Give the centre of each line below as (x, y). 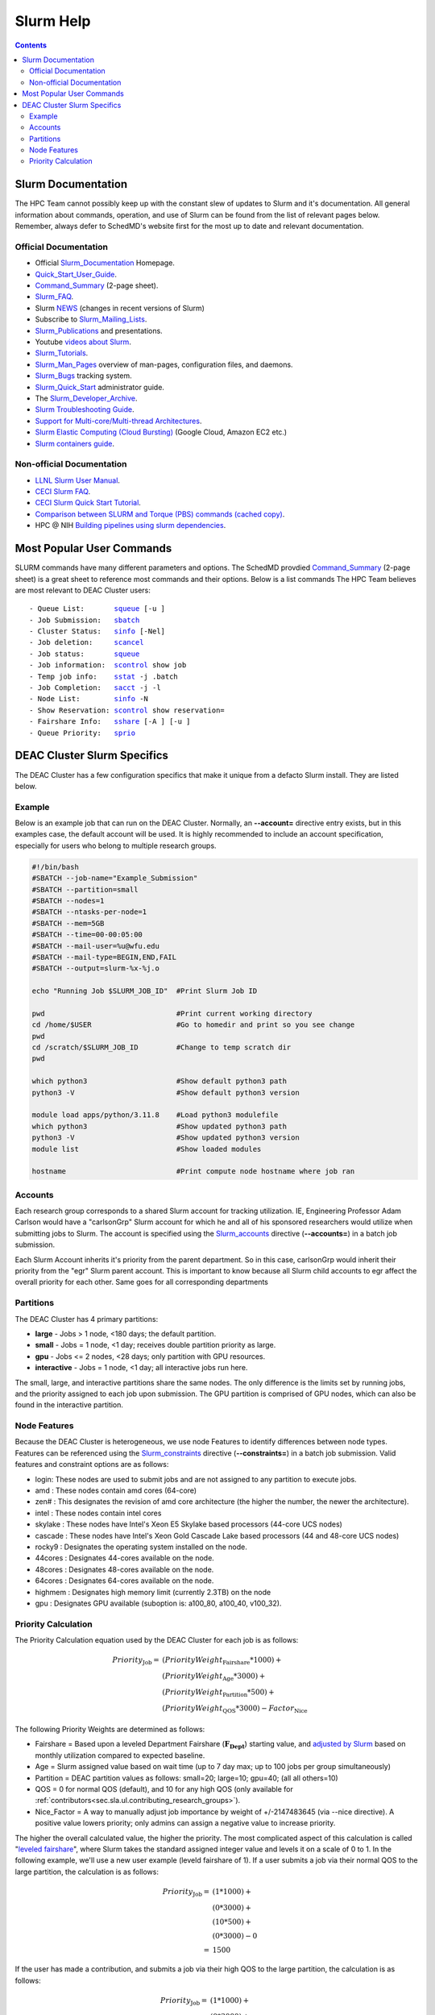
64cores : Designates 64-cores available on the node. (124, 1581)
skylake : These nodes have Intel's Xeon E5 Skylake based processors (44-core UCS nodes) (188, 1524)
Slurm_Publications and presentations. (99, 330)
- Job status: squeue (85, 654)
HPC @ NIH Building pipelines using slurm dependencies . (130, 526)
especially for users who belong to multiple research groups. (116, 845)
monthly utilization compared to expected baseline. (120, 1755)
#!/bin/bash (56, 867)
